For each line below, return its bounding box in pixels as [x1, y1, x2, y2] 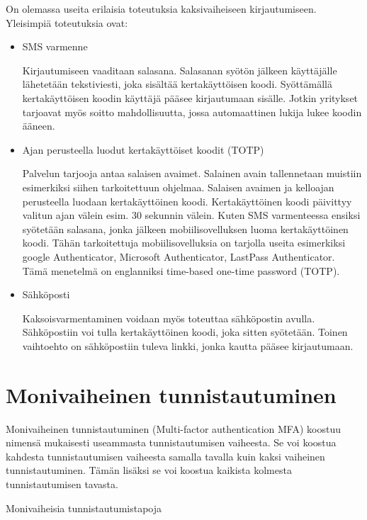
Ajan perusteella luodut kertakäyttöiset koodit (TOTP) [22, 142, 264, 157]
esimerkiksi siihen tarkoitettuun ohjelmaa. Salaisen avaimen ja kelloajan [22, 179, 334, 194]
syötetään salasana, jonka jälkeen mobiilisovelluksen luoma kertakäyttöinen [22, 221, 349, 236]
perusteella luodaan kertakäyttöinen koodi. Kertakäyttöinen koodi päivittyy [22, 193, 352, 208]
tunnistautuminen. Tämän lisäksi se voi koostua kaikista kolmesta [6, 463, 292, 477]
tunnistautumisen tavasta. [6, 476, 118, 491]
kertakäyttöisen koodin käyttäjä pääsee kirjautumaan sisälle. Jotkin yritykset [22, 90, 358, 105]
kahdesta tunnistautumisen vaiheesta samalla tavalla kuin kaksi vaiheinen [6, 448, 325, 463]
